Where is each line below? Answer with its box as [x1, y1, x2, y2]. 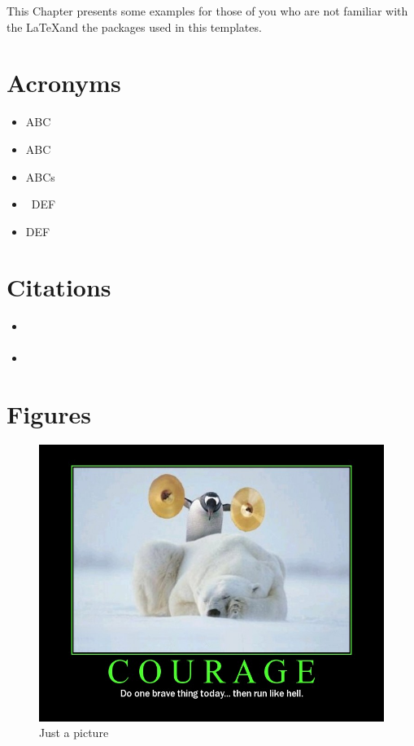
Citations [7, 270, 111, 304]
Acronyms [7, 66, 121, 99]
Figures [7, 397, 91, 430]
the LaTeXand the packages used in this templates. [7, 18, 262, 35]
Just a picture [39, 724, 109, 741]
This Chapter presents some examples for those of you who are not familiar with [7, 2, 408, 19]
